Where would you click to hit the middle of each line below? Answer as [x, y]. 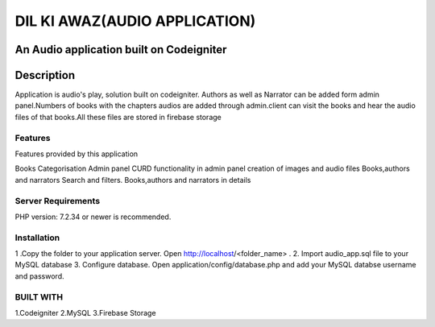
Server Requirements [58, 201]
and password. [39, 276]
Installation [37, 238]
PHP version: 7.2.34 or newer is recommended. [93, 217]
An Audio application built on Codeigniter [121, 50]
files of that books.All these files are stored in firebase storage [118, 117]
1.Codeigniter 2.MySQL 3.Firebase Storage [85, 313]
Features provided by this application [77, 154]
